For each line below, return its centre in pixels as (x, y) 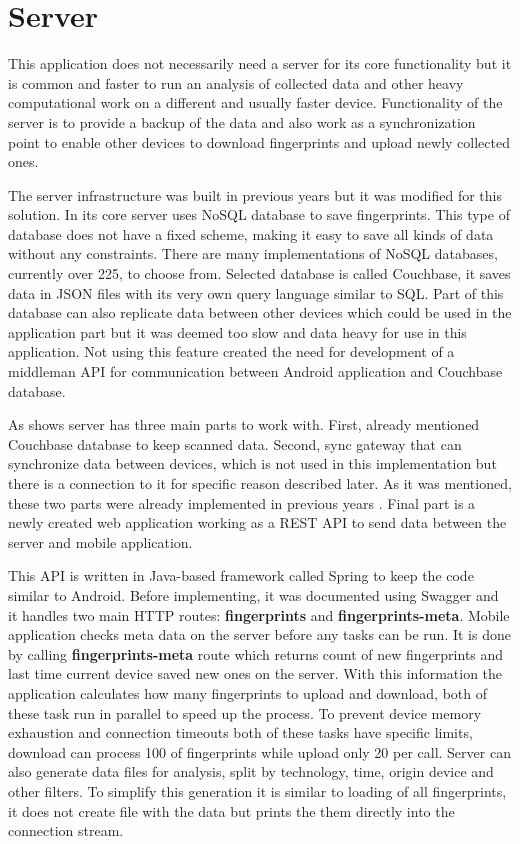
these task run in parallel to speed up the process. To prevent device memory (245, 712)
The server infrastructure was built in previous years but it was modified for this (255, 194)
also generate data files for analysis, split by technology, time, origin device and (251, 771)
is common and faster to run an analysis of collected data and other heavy (236, 82)
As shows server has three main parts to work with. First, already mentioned (244, 424)
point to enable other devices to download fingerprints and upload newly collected (259, 141)
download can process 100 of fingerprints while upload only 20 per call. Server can (259, 751)
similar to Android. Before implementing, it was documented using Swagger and (253, 594)
